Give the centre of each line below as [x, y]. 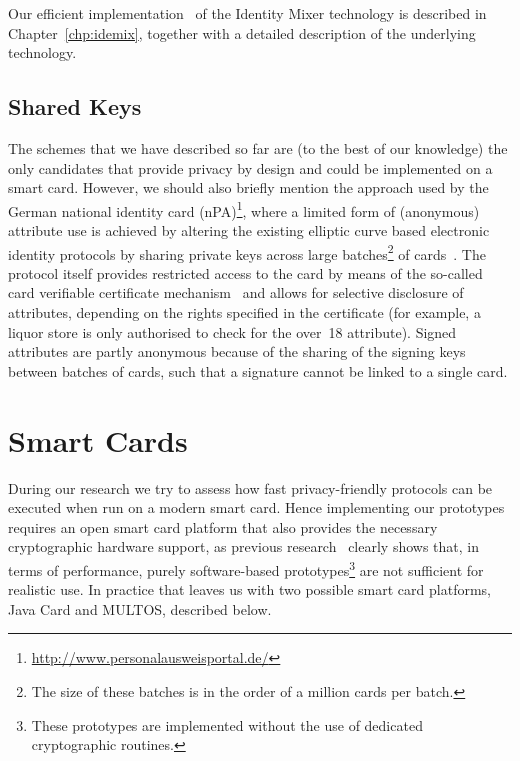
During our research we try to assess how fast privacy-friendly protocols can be [250, 487]
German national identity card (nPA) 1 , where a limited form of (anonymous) [244, 209]
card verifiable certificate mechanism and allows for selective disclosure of [236, 292]
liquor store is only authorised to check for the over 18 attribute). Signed [232, 331]
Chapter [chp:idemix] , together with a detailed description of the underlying [242, 32]
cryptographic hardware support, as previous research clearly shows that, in [244, 546]
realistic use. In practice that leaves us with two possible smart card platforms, [249, 589]
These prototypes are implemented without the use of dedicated [227, 724]
